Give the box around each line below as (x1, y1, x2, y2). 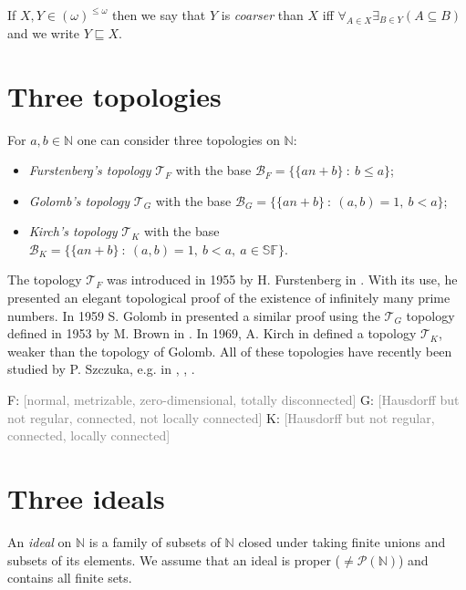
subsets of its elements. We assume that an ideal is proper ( (7, 550, 341, 569)
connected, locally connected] (7, 426, 171, 445)
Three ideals (7, 480, 165, 517)
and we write (7, 23, 79, 42)
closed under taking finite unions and (238, 532, 446, 551)
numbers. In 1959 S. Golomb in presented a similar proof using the (7, 305, 380, 325)
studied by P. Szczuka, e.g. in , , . (7, 359, 195, 378)
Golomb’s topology (28, 191, 130, 210)
